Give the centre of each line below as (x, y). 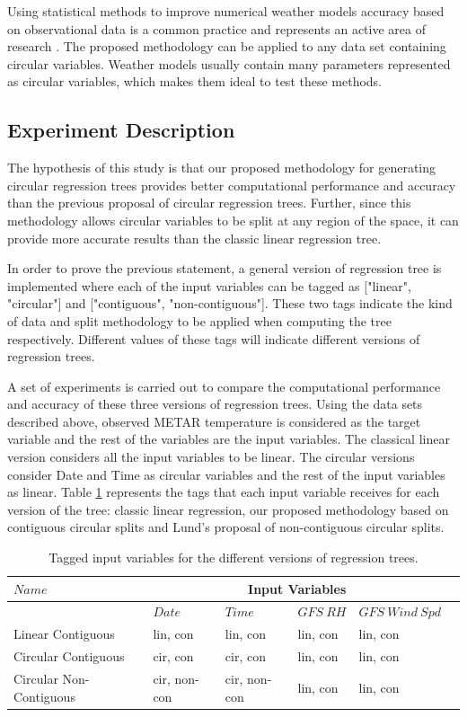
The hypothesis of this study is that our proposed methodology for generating (222, 168)
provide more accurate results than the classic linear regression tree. (194, 238)
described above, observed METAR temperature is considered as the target (214, 421)
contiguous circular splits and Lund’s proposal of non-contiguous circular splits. (226, 527)
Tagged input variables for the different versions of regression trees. (233, 558)
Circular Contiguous (69, 656)
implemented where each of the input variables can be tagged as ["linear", (209, 285)
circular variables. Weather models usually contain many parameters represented (229, 63)
